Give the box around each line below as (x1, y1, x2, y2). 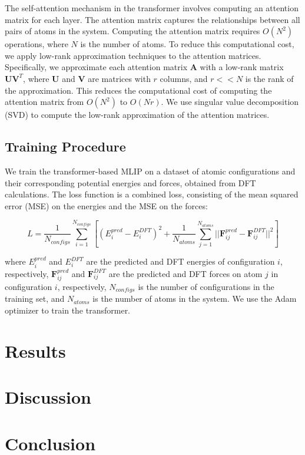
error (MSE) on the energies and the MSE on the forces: (5, 199, 208, 212)
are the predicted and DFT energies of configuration (86, 255, 275, 268)
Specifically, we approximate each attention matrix (5, 61, 188, 73)
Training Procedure (5, 137, 126, 156)
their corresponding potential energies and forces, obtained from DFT (5, 176, 256, 189)
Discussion (5, 385, 91, 409)
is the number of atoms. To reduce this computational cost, (80, 38, 294, 50)
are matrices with (88, 72, 151, 84)
